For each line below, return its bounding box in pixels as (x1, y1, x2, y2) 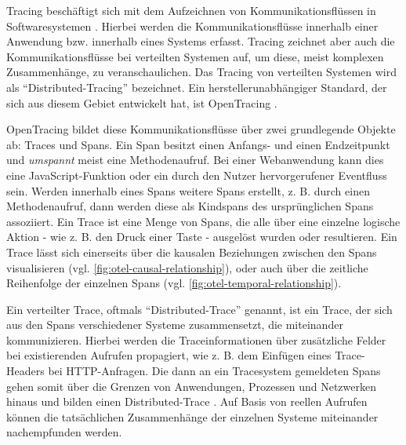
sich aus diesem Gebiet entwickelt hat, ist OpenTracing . (6, 94, 277, 111)
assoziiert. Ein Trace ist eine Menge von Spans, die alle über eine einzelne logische (6, 213, 401, 229)
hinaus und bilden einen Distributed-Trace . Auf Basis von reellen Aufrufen (6, 393, 368, 410)
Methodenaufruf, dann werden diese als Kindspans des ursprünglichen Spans (6, 198, 374, 214)
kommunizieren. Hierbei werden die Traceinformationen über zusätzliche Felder (6, 331, 386, 348)
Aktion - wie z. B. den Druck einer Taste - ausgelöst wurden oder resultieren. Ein (6, 228, 397, 245)
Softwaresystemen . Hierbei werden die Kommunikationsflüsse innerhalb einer (6, 17, 379, 34)
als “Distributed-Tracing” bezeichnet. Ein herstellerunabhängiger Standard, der (6, 78, 387, 95)
